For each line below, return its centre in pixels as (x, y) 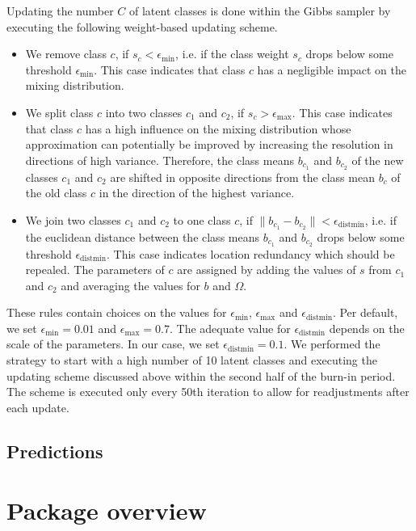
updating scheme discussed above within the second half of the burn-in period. (201, 375)
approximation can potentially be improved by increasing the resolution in (209, 144)
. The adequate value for (230, 328)
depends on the (367, 328)
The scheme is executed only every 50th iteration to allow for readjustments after (208, 392)
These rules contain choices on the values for (117, 312)
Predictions (55, 451)
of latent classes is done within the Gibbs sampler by (260, 11)
